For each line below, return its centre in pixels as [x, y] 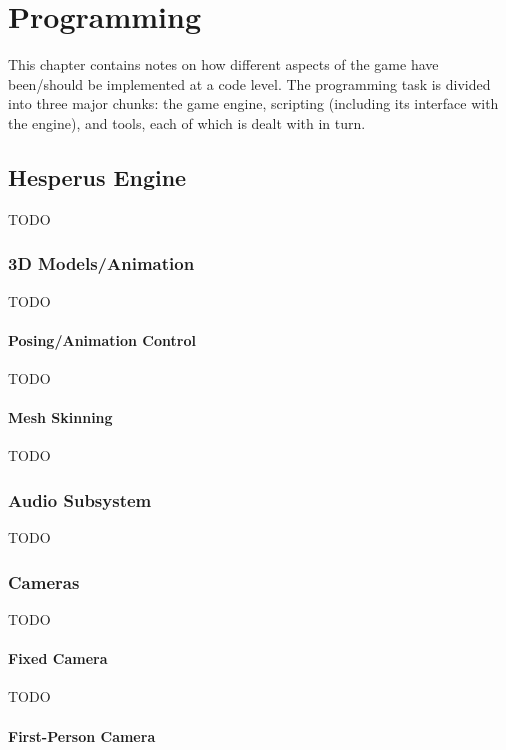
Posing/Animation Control [102, 339]
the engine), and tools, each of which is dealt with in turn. [187, 122]
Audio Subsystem [80, 499]
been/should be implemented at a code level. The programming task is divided [249, 83]
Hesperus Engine [97, 176]
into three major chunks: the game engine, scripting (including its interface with [253, 103]
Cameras [44, 581]
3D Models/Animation [101, 263]
